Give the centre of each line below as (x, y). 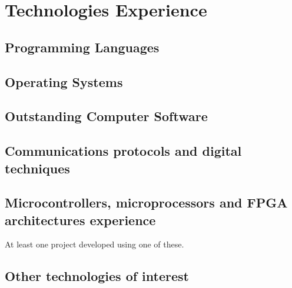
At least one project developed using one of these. (94, 244)
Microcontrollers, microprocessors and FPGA (146, 202)
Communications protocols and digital (123, 151)
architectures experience (80, 220)
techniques (37, 168)
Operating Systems (64, 81)
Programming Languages (82, 47)
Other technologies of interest (97, 276)
